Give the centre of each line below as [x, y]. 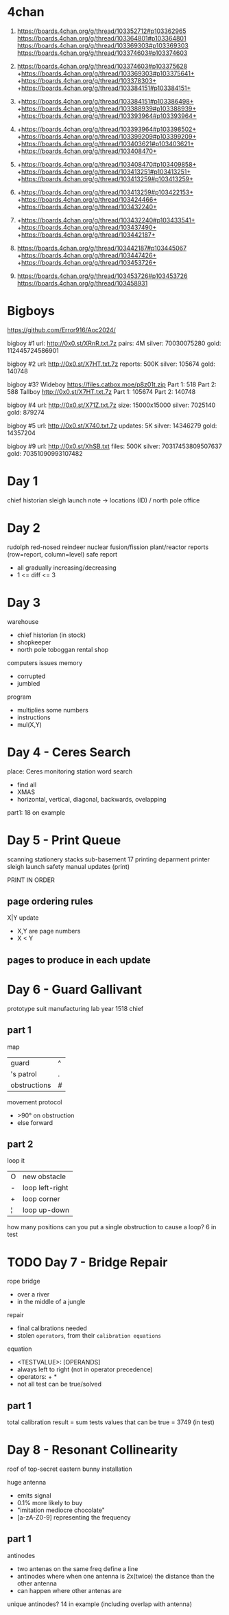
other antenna [37, 1583]
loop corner [41, 1199]
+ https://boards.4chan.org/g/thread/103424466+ [87, 199]
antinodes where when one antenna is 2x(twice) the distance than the [116, 1576]
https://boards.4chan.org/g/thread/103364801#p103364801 [101, 38]
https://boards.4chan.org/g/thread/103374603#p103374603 [102, 53]
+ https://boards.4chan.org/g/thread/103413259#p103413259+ [105, 178]
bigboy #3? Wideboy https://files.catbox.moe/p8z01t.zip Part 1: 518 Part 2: [112, 384]
